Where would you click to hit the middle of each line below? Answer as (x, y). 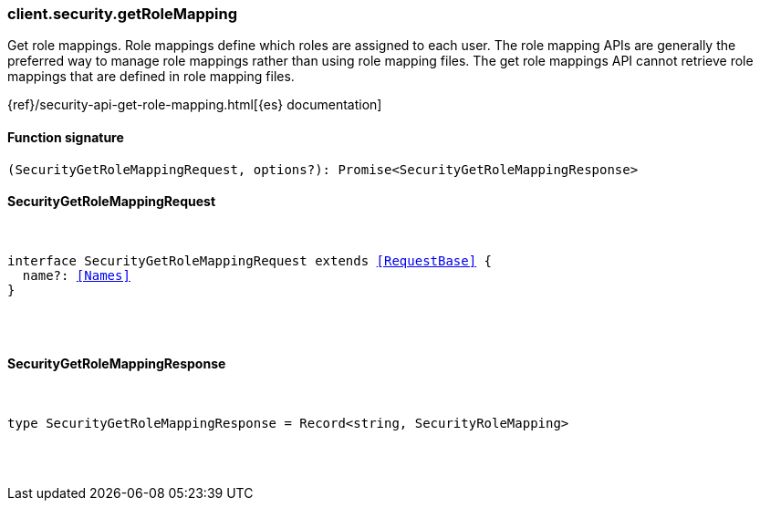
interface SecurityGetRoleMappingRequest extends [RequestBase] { (250, 260)
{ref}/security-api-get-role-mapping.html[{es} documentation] (195, 105)
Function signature (66, 137)
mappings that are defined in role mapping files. (151, 77)
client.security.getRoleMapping (122, 14)
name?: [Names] (76, 275)
